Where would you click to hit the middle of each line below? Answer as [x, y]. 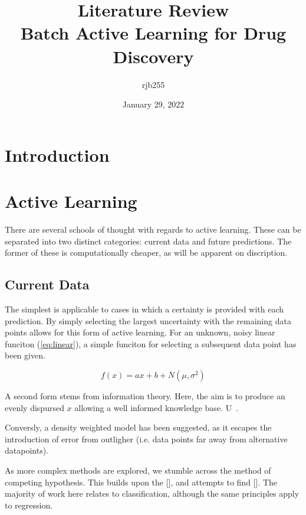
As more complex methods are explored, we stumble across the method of [138, 470]
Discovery [153, 56]
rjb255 [153, 84]
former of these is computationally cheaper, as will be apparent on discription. [146, 252]
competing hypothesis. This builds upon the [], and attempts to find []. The [141, 482]
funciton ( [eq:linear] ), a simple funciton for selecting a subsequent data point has [151, 343]
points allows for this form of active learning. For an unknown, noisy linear [140, 332]
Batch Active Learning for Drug [153, 33]
